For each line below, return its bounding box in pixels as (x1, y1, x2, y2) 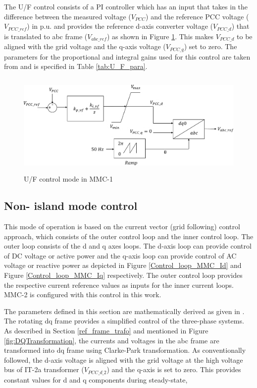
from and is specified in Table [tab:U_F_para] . (4, 61, 148, 71)
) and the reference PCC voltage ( (146, 11, 249, 21)
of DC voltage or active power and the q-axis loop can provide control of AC (4, 250, 237, 260)
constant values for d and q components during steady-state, (4, 374, 188, 385)
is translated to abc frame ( (4, 31, 88, 41)
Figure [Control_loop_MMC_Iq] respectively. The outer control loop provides (4, 270, 243, 280)
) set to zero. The (184, 41, 237, 52)
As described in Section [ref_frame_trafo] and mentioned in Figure (4, 325, 208, 336)
